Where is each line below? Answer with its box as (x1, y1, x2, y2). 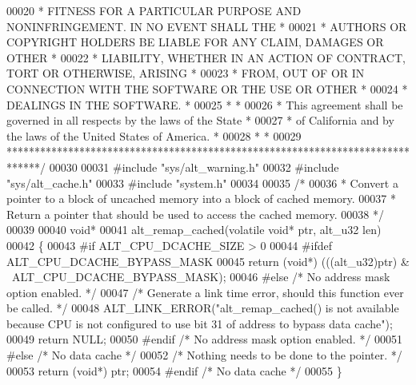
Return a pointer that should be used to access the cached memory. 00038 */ (6, 205, 384, 222)
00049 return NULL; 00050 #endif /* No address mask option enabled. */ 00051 (6, 331, 403, 347)
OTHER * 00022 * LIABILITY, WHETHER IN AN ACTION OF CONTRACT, (6, 49, 406, 65)
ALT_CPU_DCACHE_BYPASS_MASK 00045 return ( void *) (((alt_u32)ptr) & (6, 252, 410, 269)
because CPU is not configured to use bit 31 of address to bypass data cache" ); (6, 315, 393, 331)
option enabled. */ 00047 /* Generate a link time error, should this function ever (6, 284, 404, 300)
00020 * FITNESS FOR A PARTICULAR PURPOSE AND (6, 2, 302, 18)
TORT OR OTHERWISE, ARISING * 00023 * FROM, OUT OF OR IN (6, 65, 365, 81)
